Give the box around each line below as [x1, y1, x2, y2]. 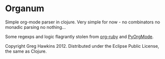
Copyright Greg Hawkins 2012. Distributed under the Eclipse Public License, [5, 43, 159, 49]
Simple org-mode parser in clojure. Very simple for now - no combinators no [5, 19, 160, 25]
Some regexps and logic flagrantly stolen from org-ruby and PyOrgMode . [5, 34, 154, 39]
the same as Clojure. [5, 48, 47, 54]
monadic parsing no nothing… [5, 24, 66, 30]
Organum [5, 3, 44, 14]
